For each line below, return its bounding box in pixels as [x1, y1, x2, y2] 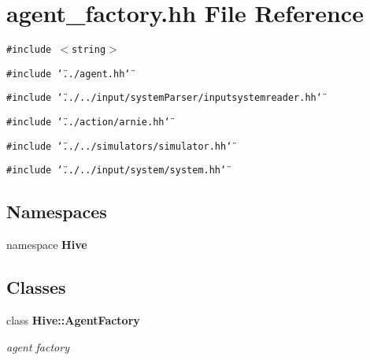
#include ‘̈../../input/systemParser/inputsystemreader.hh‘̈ [6, 92, 322, 104]
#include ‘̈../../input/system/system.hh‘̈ [6, 165, 227, 176]
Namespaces [6, 199, 107, 224]
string [72, 44, 106, 56]
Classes [6, 275, 66, 299]
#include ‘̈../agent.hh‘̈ [6, 68, 131, 80]
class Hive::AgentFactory [6, 312, 140, 328]
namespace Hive [6, 236, 87, 253]
